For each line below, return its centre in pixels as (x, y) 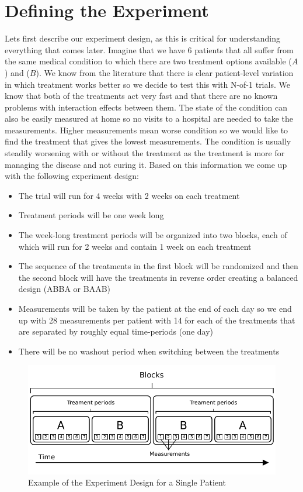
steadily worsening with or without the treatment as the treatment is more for (145, 153)
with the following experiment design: (72, 176)
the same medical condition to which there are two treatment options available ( (148, 61)
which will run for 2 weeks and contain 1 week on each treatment (135, 246)
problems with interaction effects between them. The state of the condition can (146, 107)
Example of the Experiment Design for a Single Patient (127, 482)
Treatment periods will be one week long (91, 215)
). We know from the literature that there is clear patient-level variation (165, 72)
